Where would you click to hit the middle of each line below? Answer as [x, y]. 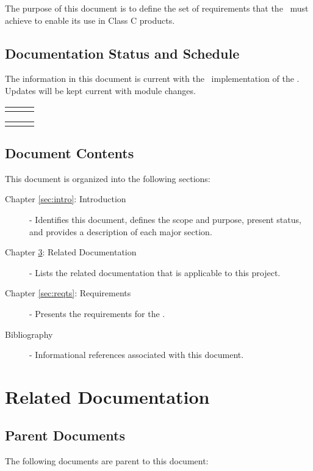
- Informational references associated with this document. [137, 355]
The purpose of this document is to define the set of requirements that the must [157, 8]
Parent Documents [65, 435]
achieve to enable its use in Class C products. [90, 20]
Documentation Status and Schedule [122, 53]
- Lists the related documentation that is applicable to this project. [155, 272]
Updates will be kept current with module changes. [100, 90]
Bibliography [29, 334]
